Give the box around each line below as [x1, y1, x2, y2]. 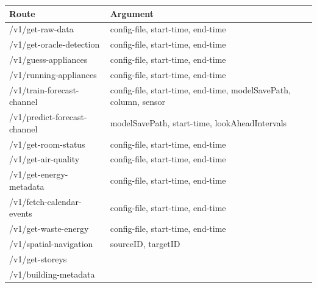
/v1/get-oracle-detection [9, 38, 100, 51]
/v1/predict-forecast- [9, 110, 87, 123]
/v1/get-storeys [9, 252, 67, 265]
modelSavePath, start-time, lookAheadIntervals [110, 116, 287, 129]
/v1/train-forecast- [9, 83, 79, 96]
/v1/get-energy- [9, 168, 68, 181]
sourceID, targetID [110, 237, 180, 250]
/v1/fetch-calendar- [9, 195, 82, 207]
